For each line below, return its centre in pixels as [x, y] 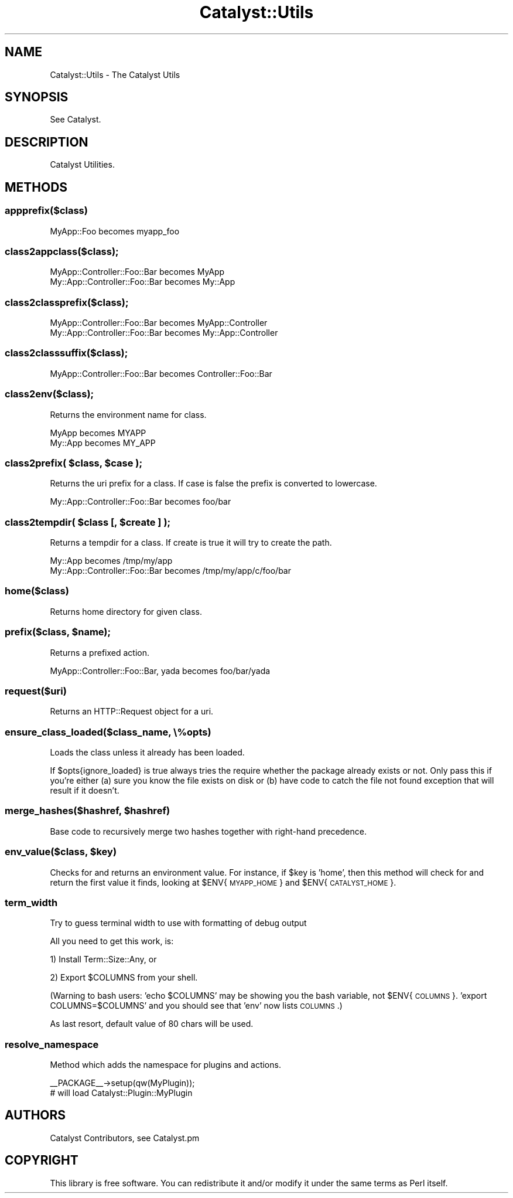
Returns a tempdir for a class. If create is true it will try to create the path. [191, 542]
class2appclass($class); [62, 251]
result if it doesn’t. [85, 790]
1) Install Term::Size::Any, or [103, 959]
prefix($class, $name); [58, 632]
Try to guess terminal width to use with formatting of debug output [178, 923]
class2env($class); [49, 394]
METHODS [36, 187]
